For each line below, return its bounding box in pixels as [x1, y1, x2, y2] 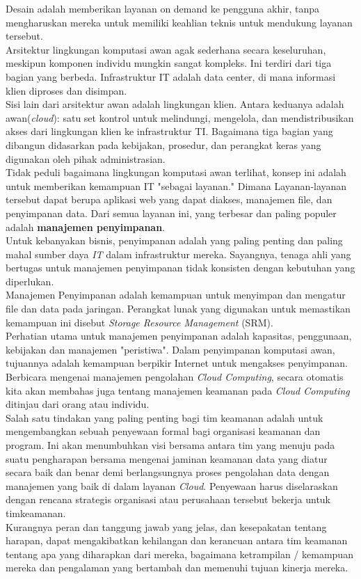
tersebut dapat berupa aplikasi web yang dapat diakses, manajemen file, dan [6, 192, 332, 207]
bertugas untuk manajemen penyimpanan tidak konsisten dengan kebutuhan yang [6, 260, 355, 275]
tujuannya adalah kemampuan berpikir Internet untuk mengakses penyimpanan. [6, 356, 348, 370]
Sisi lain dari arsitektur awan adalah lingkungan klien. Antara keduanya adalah [6, 97, 344, 111]
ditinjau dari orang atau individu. [6, 397, 150, 411]
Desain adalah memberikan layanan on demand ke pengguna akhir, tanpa [6, 1, 320, 15]
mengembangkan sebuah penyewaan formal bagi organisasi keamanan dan [6, 424, 321, 438]
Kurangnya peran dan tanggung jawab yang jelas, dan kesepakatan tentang [6, 519, 327, 534]
